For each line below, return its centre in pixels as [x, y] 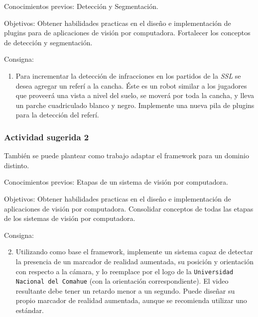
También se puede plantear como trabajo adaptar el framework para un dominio [127, 156]
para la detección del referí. [57, 115]
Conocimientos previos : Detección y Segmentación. [81, 6]
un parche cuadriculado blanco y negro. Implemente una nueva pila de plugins [135, 105]
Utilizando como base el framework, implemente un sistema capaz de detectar [134, 252]
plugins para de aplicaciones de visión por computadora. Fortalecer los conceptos [127, 33]
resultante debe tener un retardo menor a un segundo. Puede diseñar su [125, 290]
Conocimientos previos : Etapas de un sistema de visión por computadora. [116, 182]
